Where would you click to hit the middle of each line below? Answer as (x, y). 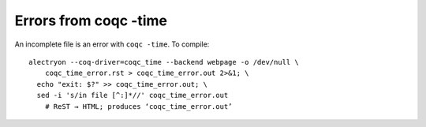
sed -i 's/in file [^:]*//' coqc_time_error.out (133, 95)
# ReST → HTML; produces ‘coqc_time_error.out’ (138, 106)
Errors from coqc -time (91, 21)
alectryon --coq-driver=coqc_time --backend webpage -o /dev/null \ (164, 62)
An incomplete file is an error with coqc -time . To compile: (112, 44)
